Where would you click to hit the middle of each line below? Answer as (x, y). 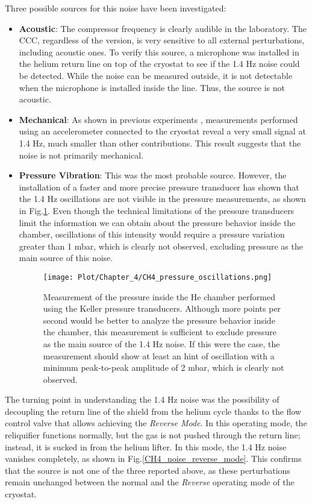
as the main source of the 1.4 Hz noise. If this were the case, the (161, 343)
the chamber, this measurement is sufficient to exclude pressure (160, 332)
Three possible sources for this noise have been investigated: (116, 8)
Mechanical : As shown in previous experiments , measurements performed (158, 119)
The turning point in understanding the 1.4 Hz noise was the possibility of (142, 399)
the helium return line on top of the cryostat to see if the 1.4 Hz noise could (159, 64)
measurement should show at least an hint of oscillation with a (159, 355)
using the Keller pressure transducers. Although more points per (162, 308)
